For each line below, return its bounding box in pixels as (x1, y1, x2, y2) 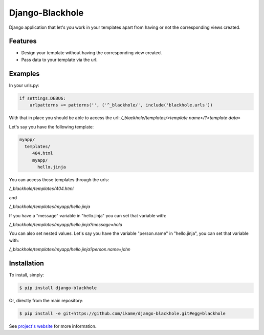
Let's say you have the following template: (9, 124, 94, 129)
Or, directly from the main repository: (9, 298, 84, 304)
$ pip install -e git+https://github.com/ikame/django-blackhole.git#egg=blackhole (19, 311, 226, 316)
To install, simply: (9, 272, 44, 278)
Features (9, 37, 37, 45)
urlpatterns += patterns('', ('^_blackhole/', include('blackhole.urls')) (29, 103, 213, 108)
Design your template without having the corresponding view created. (21, 50, 162, 56)
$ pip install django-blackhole (19, 285, 97, 291)
